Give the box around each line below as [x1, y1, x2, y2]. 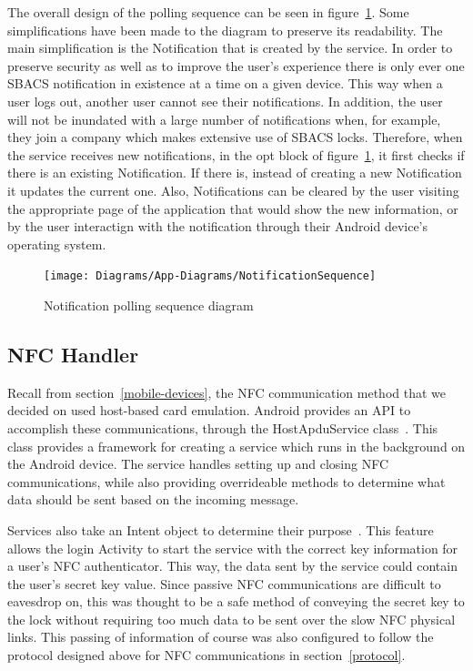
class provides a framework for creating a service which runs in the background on [7, 436, 466, 455]
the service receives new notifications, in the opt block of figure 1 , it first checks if [7, 145, 465, 164]
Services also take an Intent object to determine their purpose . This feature [7, 520, 434, 539]
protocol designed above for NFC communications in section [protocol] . [7, 646, 406, 665]
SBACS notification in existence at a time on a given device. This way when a [7, 74, 443, 93]
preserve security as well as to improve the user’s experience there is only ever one [7, 56, 465, 75]
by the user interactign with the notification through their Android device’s [7, 217, 428, 236]
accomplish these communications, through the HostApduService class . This [7, 418, 438, 437]
